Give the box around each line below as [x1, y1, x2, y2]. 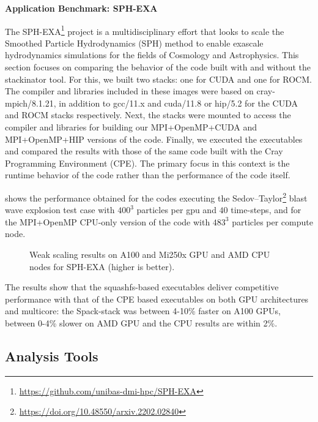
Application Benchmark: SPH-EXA [5, 2, 158, 14]
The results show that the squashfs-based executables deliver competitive [5, 281, 279, 293]
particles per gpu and [136, 203, 216, 216]
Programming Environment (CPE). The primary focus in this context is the [5, 156, 290, 169]
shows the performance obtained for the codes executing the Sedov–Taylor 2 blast [5, 189, 308, 204]
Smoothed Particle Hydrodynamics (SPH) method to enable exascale [5, 36, 264, 49]
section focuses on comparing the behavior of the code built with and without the [5, 61, 311, 73]
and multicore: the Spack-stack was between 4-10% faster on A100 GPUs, [5, 304, 281, 317]
